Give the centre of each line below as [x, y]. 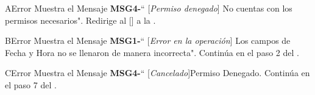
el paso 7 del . [31, 84]
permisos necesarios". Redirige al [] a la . [80, 20]
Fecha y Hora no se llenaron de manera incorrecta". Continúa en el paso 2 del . [152, 52]
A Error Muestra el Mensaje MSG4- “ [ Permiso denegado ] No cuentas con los [149, 8]
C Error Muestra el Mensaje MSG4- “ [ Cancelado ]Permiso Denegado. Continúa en [157, 73]
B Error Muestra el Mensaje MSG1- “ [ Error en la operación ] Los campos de [148, 40]
